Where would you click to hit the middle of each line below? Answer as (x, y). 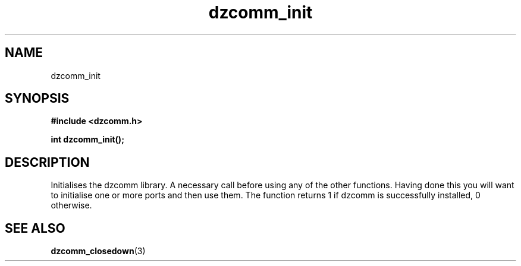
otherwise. (71, 205)
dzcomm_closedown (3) (98, 251)
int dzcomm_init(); (87, 140)
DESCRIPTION (47, 162)
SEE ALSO (35, 228)
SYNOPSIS (37, 99)
